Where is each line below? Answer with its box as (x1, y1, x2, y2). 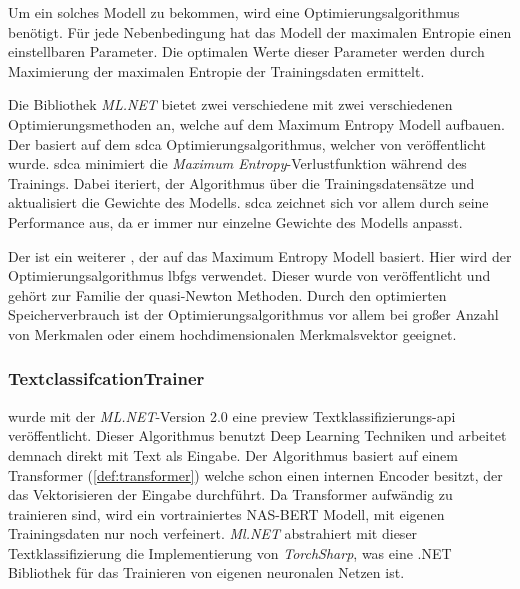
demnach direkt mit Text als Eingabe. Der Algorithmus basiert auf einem (8, 444, 458, 465)
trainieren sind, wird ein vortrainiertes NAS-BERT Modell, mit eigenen (8, 503, 445, 524)
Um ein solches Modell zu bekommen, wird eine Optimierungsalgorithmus (8, 2, 460, 22)
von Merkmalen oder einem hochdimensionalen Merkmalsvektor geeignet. (8, 323, 457, 344)
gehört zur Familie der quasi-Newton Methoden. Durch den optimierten (8, 284, 447, 305)
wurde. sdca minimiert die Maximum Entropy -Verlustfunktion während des (8, 153, 467, 174)
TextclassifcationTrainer (8, 366, 205, 391)
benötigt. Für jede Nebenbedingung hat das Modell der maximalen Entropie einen (8, 21, 512, 42)
